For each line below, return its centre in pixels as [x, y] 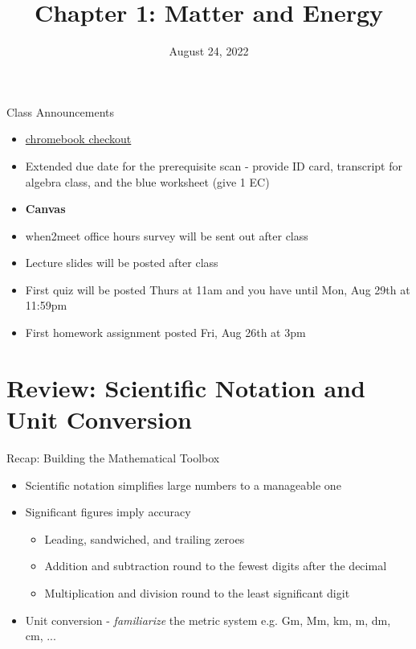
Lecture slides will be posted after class [122, 263]
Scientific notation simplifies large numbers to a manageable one [183, 485]
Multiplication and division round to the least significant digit [197, 592]
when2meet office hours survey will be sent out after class [167, 235]
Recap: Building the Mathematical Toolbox [113, 457]
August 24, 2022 [209, 51]
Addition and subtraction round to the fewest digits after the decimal [216, 566]
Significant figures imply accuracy [108, 512]
